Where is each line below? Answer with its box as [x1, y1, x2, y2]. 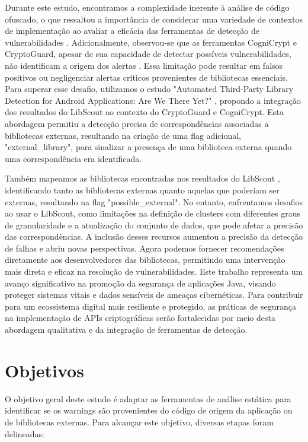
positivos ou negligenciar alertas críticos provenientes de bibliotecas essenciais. [5, 71, 288, 83]
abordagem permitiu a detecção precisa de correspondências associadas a [5, 117, 269, 129]
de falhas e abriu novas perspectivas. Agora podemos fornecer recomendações [5, 241, 284, 254]
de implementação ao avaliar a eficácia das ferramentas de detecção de [5, 24, 259, 37]
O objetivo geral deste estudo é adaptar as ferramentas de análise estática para [5, 392, 291, 405]
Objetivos [5, 358, 84, 382]
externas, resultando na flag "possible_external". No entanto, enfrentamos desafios [5, 195, 303, 208]
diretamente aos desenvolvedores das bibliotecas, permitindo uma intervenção [5, 253, 285, 266]
